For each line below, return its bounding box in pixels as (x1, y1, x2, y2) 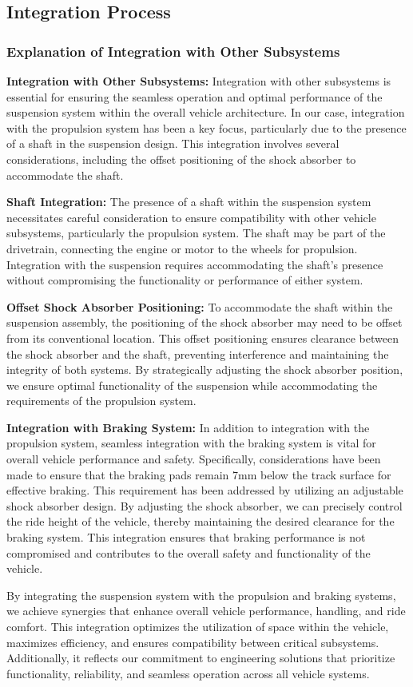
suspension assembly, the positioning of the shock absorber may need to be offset (6, 314, 403, 331)
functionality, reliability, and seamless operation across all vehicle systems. (6, 665, 370, 681)
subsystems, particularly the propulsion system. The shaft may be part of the (6, 224, 386, 241)
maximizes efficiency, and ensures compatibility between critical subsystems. (6, 633, 379, 650)
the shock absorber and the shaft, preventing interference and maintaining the (6, 345, 389, 362)
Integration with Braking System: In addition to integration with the (6, 419, 370, 435)
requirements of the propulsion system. (6, 392, 197, 409)
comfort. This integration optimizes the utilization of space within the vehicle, (6, 618, 389, 634)
